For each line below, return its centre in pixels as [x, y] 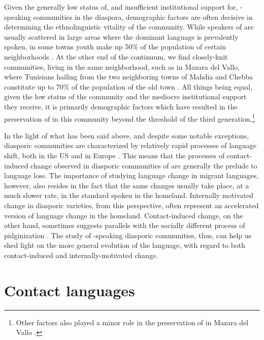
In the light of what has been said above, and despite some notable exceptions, [127, 135]
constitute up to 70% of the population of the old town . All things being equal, [128, 86]
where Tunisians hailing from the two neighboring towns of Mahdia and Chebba [129, 77]
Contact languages [70, 290]
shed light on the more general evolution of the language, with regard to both [125, 245]
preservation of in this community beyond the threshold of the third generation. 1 [130, 118]
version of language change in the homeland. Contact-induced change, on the [124, 215]
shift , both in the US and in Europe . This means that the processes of [114, 155]
